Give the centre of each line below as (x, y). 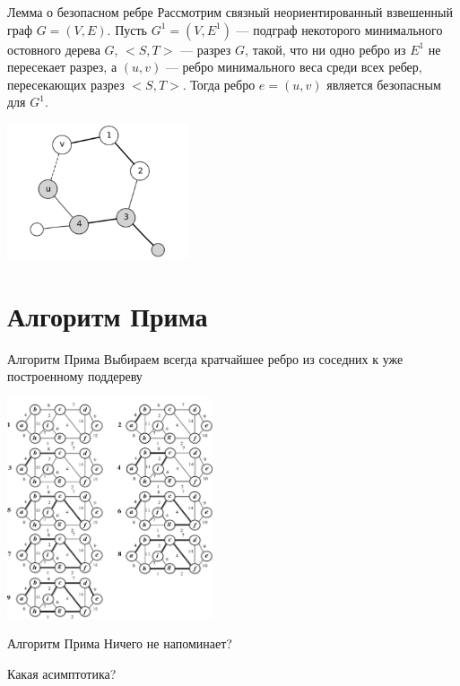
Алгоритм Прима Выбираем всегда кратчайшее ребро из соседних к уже (205, 358)
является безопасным (384, 84)
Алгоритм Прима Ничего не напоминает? (120, 643)
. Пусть (127, 29)
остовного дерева (54, 49)
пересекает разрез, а (62, 67)
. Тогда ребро (219, 84)
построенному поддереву (75, 376)
